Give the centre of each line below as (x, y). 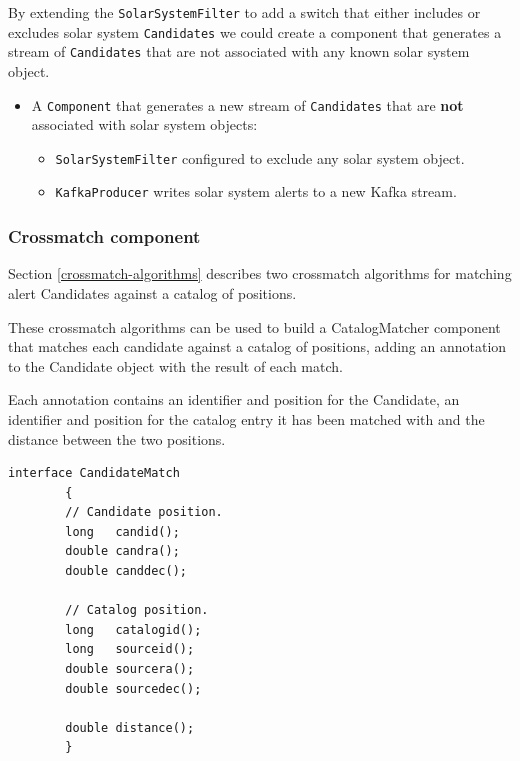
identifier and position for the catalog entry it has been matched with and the (246, 418)
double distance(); (130, 727)
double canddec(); (126, 571)
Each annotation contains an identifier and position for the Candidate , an (234, 399)
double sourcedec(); (133, 688)
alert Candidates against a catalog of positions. (152, 292)
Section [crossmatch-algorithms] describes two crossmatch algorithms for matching (260, 273)
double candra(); (122, 551)
